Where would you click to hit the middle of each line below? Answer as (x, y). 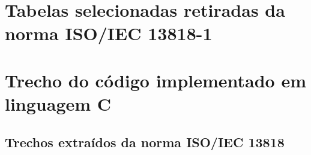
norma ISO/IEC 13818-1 (109, 33)
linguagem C (58, 103)
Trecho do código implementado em (156, 80)
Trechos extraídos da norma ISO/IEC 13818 (145, 142)
